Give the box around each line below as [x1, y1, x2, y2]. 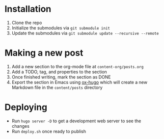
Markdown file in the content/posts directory [11, 84, 103, 90]
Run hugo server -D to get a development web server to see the [11, 118, 141, 124]
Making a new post [4, 48, 83, 58]
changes [11, 123, 30, 129]
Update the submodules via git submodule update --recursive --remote [11, 30, 159, 36]
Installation [4, 3, 52, 15]
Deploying [4, 102, 48, 113]
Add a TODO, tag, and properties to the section [11, 69, 108, 75]
